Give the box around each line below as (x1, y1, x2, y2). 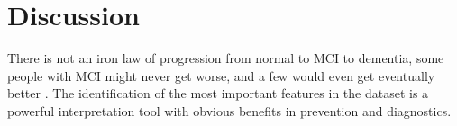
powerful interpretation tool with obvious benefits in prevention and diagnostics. (7, 101, 452, 120)
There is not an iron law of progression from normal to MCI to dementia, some (7, 49, 444, 67)
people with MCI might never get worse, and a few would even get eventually (7, 66, 435, 85)
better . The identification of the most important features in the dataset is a (7, 84, 429, 103)
